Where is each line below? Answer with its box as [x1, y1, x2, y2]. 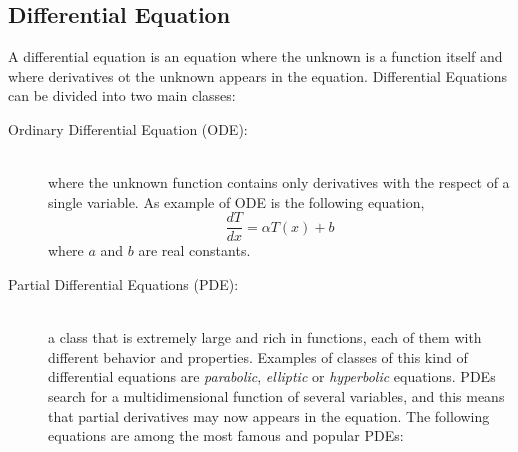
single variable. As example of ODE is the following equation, [48, 191, 425, 212]
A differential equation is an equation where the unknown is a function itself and [8, 46, 503, 67]
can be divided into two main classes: [8, 85, 236, 106]
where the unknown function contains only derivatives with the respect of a [48, 172, 510, 193]
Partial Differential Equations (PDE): [8, 274, 239, 295]
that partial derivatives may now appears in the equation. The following [48, 405, 490, 426]
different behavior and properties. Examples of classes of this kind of [48, 346, 468, 367]
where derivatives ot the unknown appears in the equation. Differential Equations [8, 65, 507, 86]
